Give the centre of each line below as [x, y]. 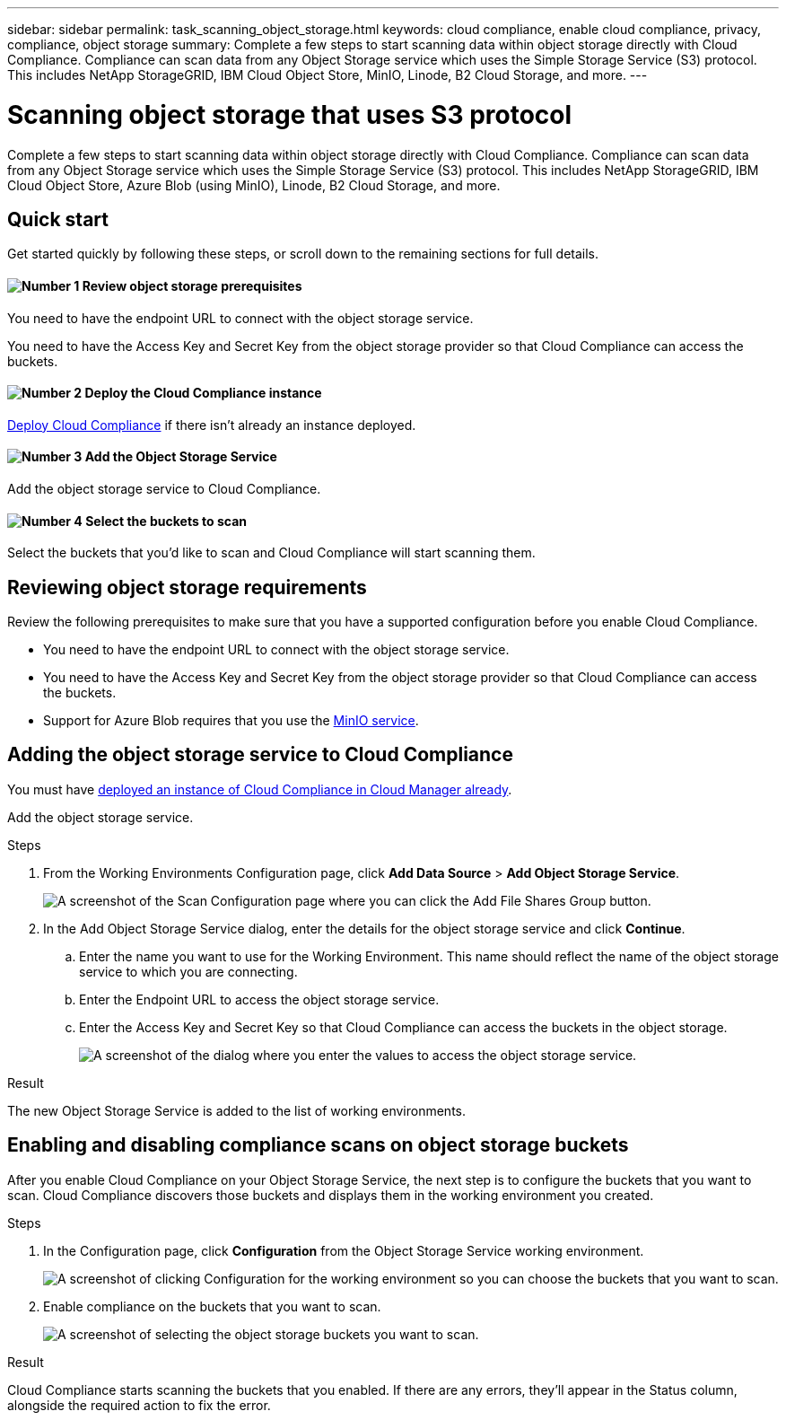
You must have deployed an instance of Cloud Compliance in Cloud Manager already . [260, 789]
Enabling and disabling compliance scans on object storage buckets [318, 1145]
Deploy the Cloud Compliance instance [203, 393]
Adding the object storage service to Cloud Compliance [260, 755]
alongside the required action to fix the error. [139, 1405]
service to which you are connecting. [188, 971]
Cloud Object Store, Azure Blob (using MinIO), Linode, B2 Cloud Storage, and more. [254, 185]
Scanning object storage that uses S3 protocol [290, 114]
